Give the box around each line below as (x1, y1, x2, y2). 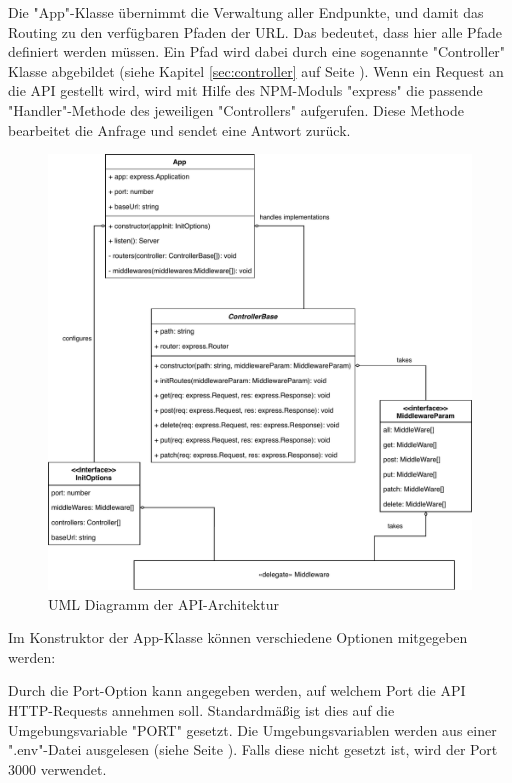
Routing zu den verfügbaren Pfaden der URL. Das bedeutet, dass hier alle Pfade (8, 21, 502, 42)
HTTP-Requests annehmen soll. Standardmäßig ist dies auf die (8, 700, 395, 721)
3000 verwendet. (8, 758, 107, 779)
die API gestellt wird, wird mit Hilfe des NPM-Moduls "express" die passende (8, 80, 483, 101)
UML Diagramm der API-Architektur (48, 593, 279, 614)
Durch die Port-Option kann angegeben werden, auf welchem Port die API (8, 680, 466, 701)
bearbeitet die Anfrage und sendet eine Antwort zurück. (8, 119, 351, 140)
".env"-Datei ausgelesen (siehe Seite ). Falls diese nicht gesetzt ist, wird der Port (8, 739, 498, 760)
